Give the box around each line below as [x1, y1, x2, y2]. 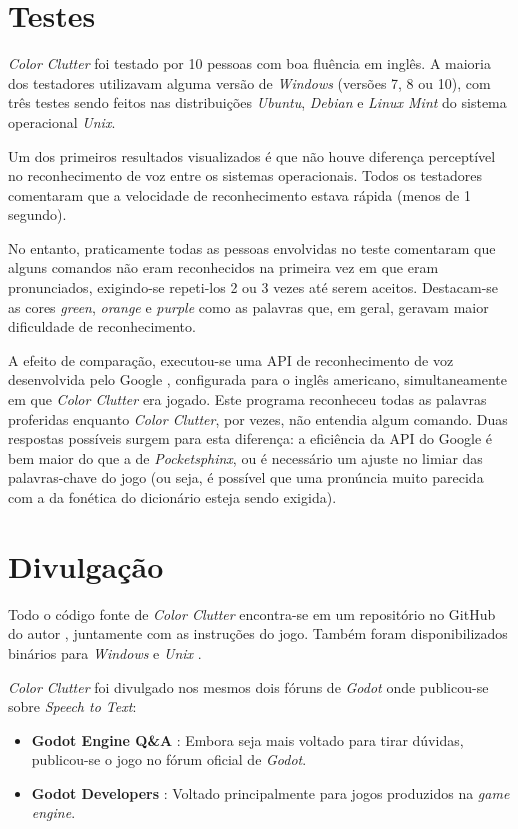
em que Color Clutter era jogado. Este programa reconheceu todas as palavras [8, 389, 487, 410]
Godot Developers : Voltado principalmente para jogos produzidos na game [31, 782, 510, 803]
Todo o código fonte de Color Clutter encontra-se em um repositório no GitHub [8, 603, 496, 624]
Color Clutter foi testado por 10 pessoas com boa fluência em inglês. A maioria [8, 53, 491, 74]
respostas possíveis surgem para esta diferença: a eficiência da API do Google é [8, 428, 493, 449]
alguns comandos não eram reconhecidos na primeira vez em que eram [8, 257, 439, 278]
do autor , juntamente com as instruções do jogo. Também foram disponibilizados [8, 623, 508, 644]
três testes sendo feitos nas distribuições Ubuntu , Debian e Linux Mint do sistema [8, 92, 507, 113]
